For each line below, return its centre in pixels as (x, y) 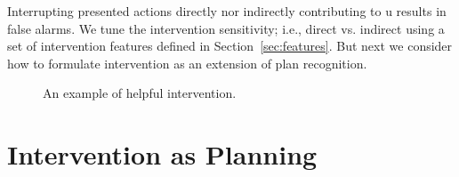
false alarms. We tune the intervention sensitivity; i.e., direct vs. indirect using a (226, 28)
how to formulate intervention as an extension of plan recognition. (187, 63)
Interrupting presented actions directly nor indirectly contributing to (194, 11)
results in (421, 11)
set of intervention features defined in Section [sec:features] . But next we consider (230, 46)
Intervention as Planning (162, 154)
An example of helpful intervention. (140, 93)
